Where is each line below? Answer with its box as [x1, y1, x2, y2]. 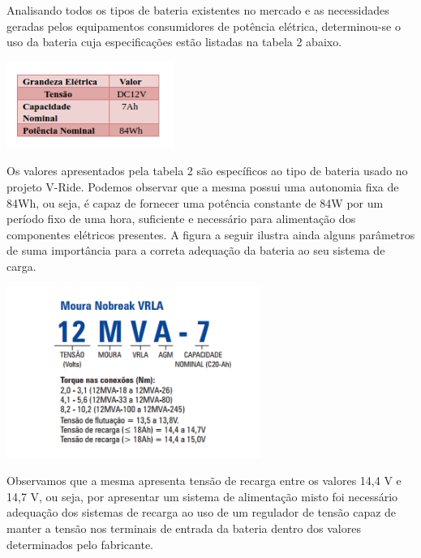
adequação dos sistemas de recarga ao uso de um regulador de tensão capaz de [6, 504, 397, 521]
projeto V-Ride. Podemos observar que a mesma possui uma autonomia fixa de [6, 178, 399, 195]
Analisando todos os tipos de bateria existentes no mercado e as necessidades [6, 2, 389, 18]
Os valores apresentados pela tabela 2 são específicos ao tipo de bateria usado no [6, 162, 408, 179]
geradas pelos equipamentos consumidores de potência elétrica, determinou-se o [6, 17, 401, 34]
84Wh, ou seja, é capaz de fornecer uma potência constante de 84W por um [6, 194, 384, 211]
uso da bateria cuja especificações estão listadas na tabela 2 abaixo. [6, 33, 342, 50]
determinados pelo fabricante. [6, 535, 154, 552]
